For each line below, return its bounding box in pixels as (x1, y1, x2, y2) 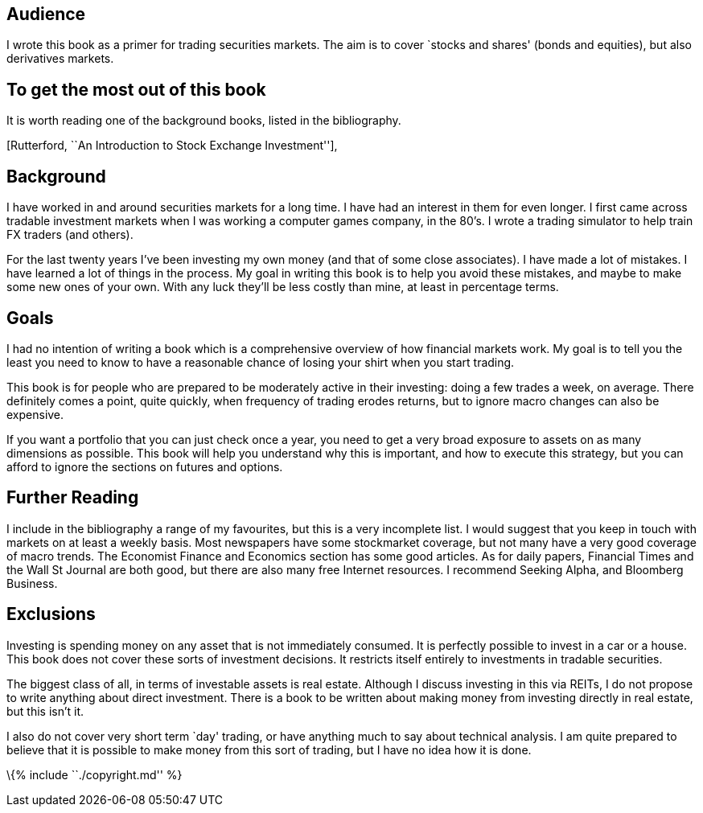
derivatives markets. (6, 51, 114, 66)
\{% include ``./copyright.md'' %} (6, 767, 183, 782)
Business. (6, 576, 58, 590)
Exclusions (6, 604, 96, 625)
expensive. (6, 407, 64, 421)
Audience (6, 4, 86, 24)
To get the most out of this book (6, 79, 266, 100)
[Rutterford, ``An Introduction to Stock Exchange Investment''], (6, 138, 338, 153)
